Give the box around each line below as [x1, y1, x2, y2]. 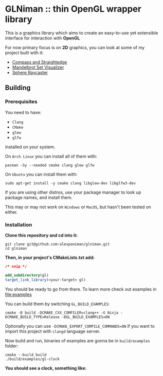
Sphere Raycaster [12, 69, 48, 75]
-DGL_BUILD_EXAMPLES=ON [61, 315, 110, 319]
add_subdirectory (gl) [5, 273, 49, 277]
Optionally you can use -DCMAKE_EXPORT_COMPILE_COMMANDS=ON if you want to [5, 323, 155, 329]
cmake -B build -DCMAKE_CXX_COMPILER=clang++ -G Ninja [5, 310, 119, 315]
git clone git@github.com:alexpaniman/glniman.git [5, 241, 110, 247]
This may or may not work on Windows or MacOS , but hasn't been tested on [5, 204, 151, 210]
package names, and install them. [5, 194, 72, 200]
